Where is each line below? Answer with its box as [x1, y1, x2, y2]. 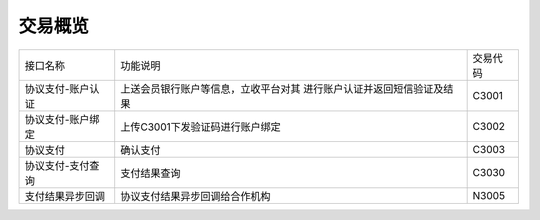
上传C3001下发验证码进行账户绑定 [120, 120, 282, 134]
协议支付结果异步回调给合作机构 [120, 189, 271, 203]
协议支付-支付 [24, 158, 90, 172]
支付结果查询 [120, 166, 181, 180]
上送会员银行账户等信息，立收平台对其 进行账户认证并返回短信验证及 [120, 81, 444, 95]
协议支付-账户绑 [24, 112, 100, 126]
